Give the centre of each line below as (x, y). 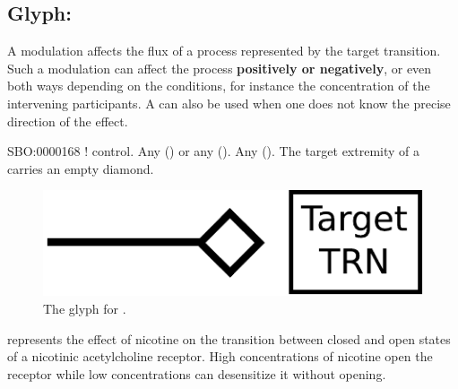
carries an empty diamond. (81, 168)
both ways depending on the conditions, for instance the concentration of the (219, 86)
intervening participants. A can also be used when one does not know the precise (229, 103)
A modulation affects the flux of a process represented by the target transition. (224, 51)
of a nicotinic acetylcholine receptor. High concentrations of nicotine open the (220, 356)
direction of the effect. (68, 121)
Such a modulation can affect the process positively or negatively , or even (220, 68)
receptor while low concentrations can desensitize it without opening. (197, 373)
